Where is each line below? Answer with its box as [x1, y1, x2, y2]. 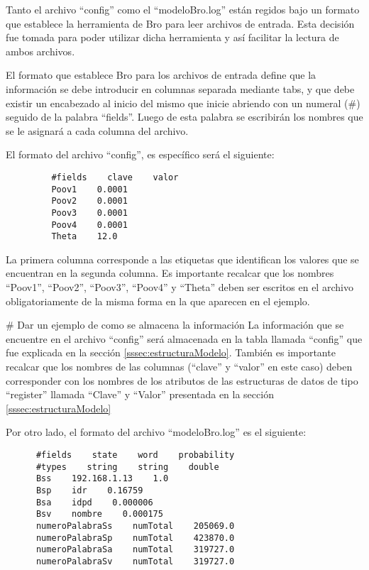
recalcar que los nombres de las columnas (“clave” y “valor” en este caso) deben [6, 359, 353, 374]
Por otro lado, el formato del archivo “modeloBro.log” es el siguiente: [6, 424, 307, 439]
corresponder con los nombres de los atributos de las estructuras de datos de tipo [6, 373, 358, 388]
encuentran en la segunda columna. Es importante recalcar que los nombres [6, 265, 334, 280]
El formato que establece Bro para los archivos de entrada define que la [6, 67, 316, 82]
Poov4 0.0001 [51, 219, 128, 230]
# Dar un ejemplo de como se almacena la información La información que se [6, 317, 344, 332]
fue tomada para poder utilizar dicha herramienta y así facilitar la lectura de [6, 30, 339, 45]
